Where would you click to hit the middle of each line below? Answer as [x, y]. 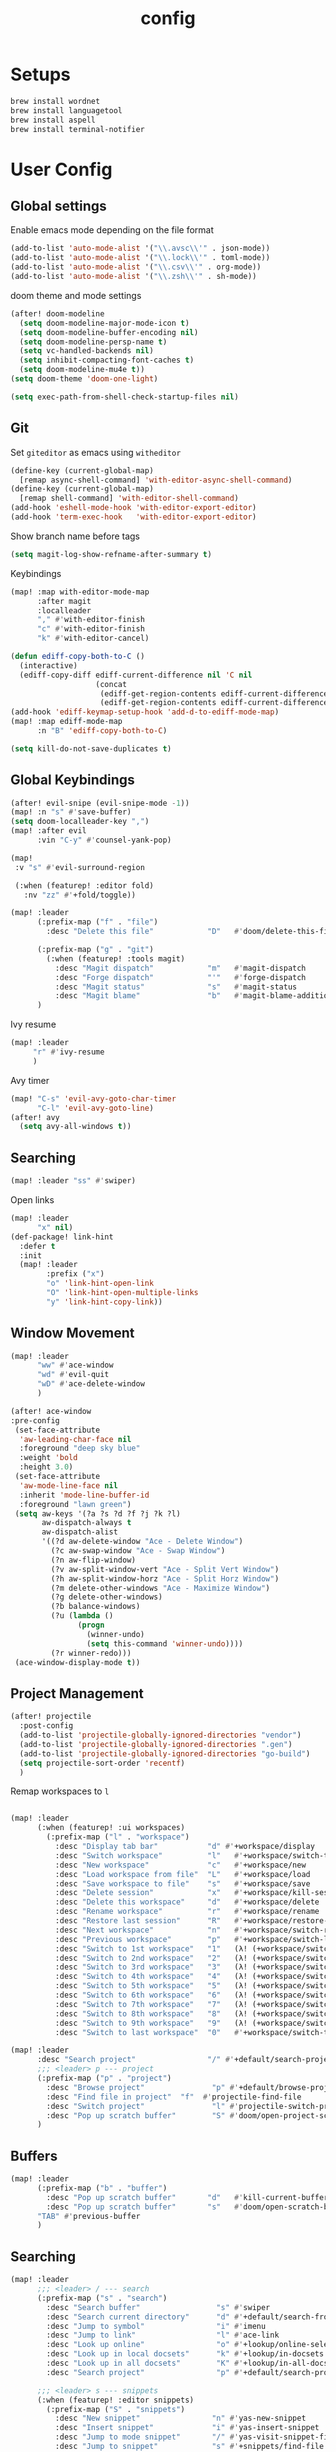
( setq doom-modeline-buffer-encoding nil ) [109, 332]
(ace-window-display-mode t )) [77, 1662]
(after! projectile [51, 1717]
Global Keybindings [72, 780]
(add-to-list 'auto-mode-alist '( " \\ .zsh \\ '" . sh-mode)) [133, 277]
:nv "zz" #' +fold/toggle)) [80, 895]
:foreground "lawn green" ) [75, 1504]
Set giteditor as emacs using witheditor [96, 452]
